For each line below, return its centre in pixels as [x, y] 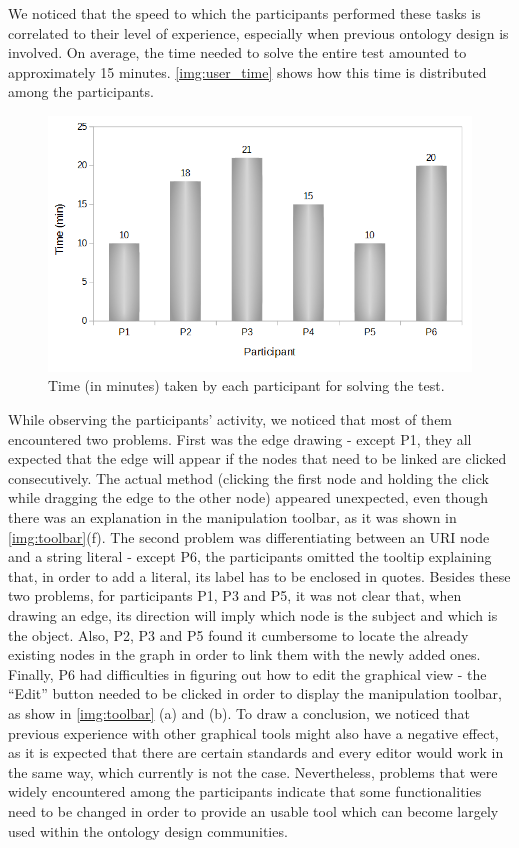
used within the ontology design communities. [148, 830]
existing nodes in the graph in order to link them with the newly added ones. [244, 654]
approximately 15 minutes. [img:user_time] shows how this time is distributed [247, 71]
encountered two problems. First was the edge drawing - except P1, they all [240, 438]
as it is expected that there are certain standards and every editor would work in [256, 752]
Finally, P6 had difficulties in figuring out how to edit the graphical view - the [247, 673]
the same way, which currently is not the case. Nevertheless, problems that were [253, 771]
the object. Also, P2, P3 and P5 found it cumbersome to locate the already [238, 634]
